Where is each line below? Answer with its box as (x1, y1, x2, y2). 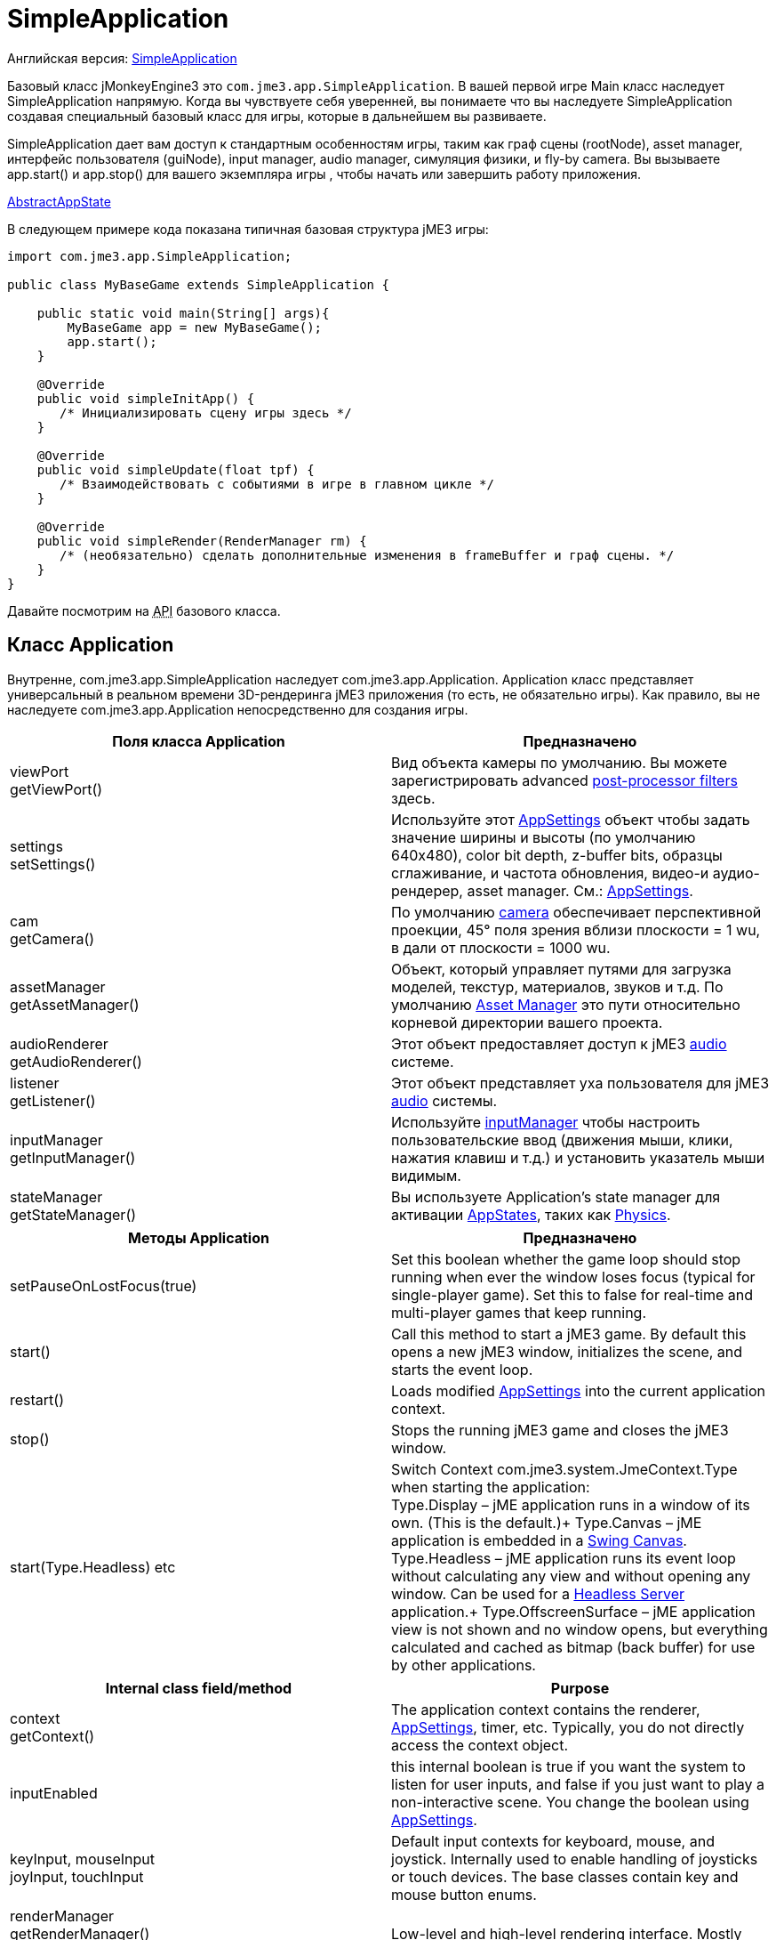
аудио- (712, 863, 760, 882)
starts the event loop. (391, 1360, 533, 1378)
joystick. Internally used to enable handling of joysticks (391, 1849, 758, 1868)
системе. (391, 1052, 454, 1071)
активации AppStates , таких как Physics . (391, 1205, 671, 1224)
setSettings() (10, 854, 96, 873)
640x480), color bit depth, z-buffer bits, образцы (391, 845, 723, 864)
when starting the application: (391, 1477, 590, 1496)
